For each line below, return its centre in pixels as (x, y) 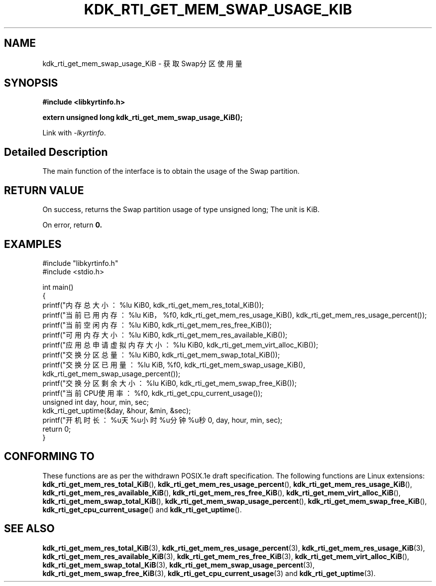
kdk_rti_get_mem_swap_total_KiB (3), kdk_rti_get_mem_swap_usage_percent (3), (178, 565)
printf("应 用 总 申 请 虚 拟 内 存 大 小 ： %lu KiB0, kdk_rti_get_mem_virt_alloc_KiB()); (180, 345)
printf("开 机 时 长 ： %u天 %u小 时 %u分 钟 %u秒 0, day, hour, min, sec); (163, 420)
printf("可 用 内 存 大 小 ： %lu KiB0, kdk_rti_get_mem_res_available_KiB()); (165, 335)
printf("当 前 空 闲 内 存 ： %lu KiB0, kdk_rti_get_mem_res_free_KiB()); (157, 325)
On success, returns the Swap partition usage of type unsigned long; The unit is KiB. (181, 210)
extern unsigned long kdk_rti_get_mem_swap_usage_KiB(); (143, 117)
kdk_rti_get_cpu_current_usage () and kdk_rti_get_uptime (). (142, 509)
